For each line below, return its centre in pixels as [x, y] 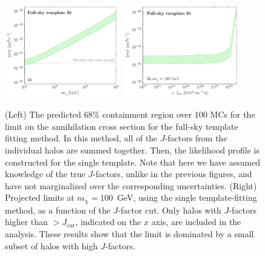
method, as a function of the [58, 210]
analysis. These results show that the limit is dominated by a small [129, 233]
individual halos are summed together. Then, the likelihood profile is [132, 150]
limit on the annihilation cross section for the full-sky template [122, 126]
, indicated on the [108, 222]
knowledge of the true [45, 174]
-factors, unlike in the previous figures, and [173, 174]
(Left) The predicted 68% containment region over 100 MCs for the [130, 114]
